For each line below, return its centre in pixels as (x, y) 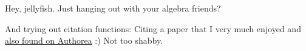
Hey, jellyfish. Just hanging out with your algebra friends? (113, 8)
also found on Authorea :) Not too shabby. (84, 40)
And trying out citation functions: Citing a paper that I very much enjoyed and (153, 28)
